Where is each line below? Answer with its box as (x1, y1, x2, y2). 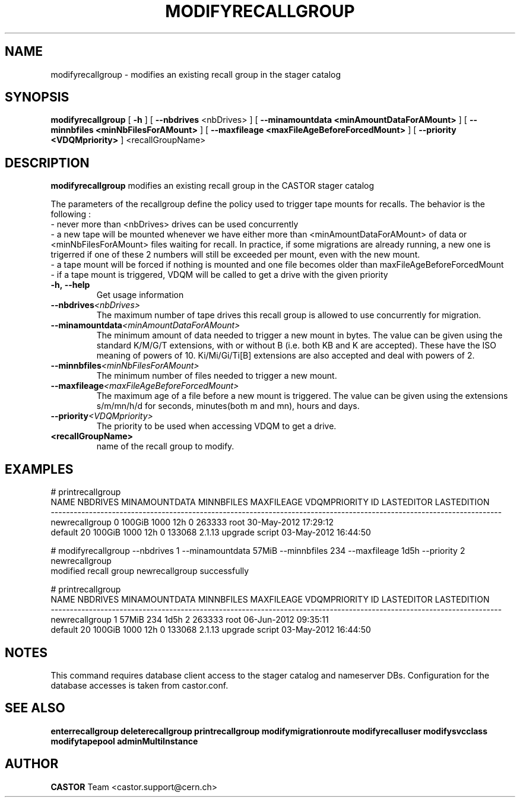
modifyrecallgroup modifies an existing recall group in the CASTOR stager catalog (50, 180, 375, 191)
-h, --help (50, 280, 90, 290)
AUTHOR (5, 756, 59, 772)
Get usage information (96, 290, 184, 300)
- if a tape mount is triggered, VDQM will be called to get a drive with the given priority (50, 270, 388, 280)
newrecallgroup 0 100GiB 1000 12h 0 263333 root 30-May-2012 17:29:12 (50, 517, 334, 528)
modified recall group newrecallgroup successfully (50, 566, 249, 576)
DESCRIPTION (5, 155, 90, 170)
